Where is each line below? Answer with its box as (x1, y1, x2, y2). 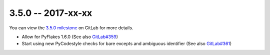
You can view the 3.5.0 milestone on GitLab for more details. (9, 25, 133, 31)
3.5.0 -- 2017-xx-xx (9, 7, 92, 18)
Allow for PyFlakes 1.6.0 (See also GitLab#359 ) (21, 34, 118, 40)
